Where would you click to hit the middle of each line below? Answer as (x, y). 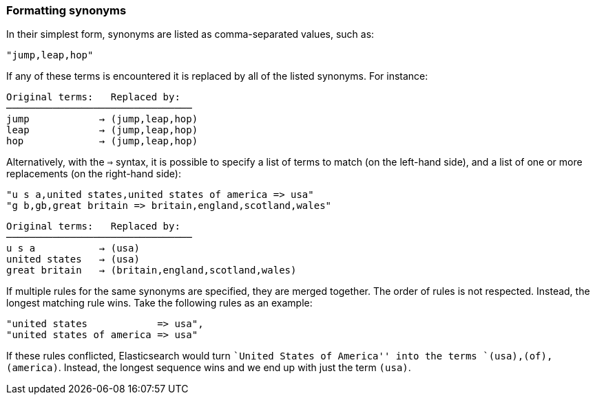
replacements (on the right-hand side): (94, 174)
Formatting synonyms (66, 10)
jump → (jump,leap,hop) (102, 119)
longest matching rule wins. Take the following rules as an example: (159, 303)
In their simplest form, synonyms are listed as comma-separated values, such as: (190, 34)
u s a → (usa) (73, 248)
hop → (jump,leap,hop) (102, 141)
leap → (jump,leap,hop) (102, 130)
